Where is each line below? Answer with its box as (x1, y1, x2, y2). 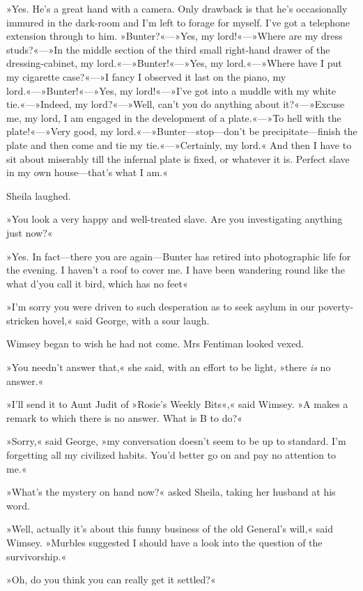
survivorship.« (6, 549, 67, 563)
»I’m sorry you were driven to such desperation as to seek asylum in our (6, 299, 315, 314)
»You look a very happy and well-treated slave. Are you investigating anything (6, 212, 343, 226)
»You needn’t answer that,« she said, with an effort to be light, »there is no (6, 360, 331, 375)
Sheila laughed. (6, 188, 71, 203)
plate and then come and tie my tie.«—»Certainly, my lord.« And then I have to (6, 137, 352, 152)
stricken (6, 313, 40, 327)
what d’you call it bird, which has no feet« (6, 276, 188, 290)
